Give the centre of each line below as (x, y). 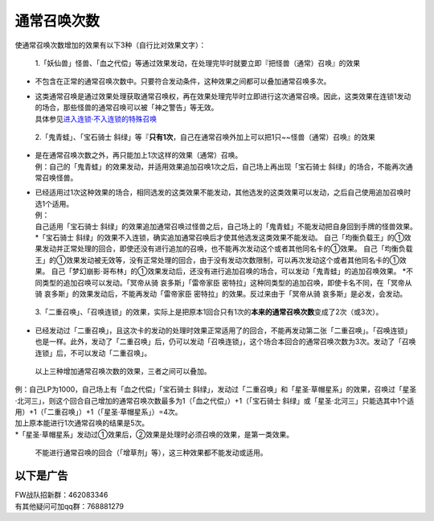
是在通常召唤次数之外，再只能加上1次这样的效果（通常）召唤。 (139, 155)
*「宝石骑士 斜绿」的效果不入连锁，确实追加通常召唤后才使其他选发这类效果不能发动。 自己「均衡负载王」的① (220, 238)
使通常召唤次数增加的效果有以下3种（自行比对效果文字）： (111, 45)
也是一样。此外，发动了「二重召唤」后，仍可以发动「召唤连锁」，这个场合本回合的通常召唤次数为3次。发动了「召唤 (225, 342)
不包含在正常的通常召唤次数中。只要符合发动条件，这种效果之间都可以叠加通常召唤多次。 (183, 81)
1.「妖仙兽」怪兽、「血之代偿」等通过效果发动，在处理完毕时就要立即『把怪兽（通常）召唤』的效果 (198, 63)
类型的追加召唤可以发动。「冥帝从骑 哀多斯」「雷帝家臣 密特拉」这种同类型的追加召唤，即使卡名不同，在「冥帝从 (227, 282)
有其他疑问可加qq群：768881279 (70, 506)
